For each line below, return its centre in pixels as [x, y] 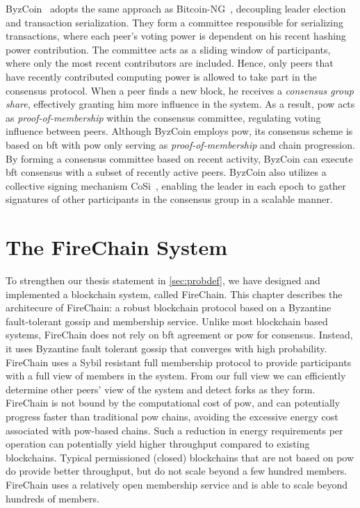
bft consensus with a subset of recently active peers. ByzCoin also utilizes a [166, 172]
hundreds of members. [52, 498]
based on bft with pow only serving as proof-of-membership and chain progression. [180, 144]
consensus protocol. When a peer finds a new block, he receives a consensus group [180, 90]
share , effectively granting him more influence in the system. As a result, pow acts [180, 104]
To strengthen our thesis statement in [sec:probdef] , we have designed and [163, 280]
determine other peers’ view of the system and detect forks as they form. [161, 389]
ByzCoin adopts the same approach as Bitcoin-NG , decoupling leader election [176, 8]
